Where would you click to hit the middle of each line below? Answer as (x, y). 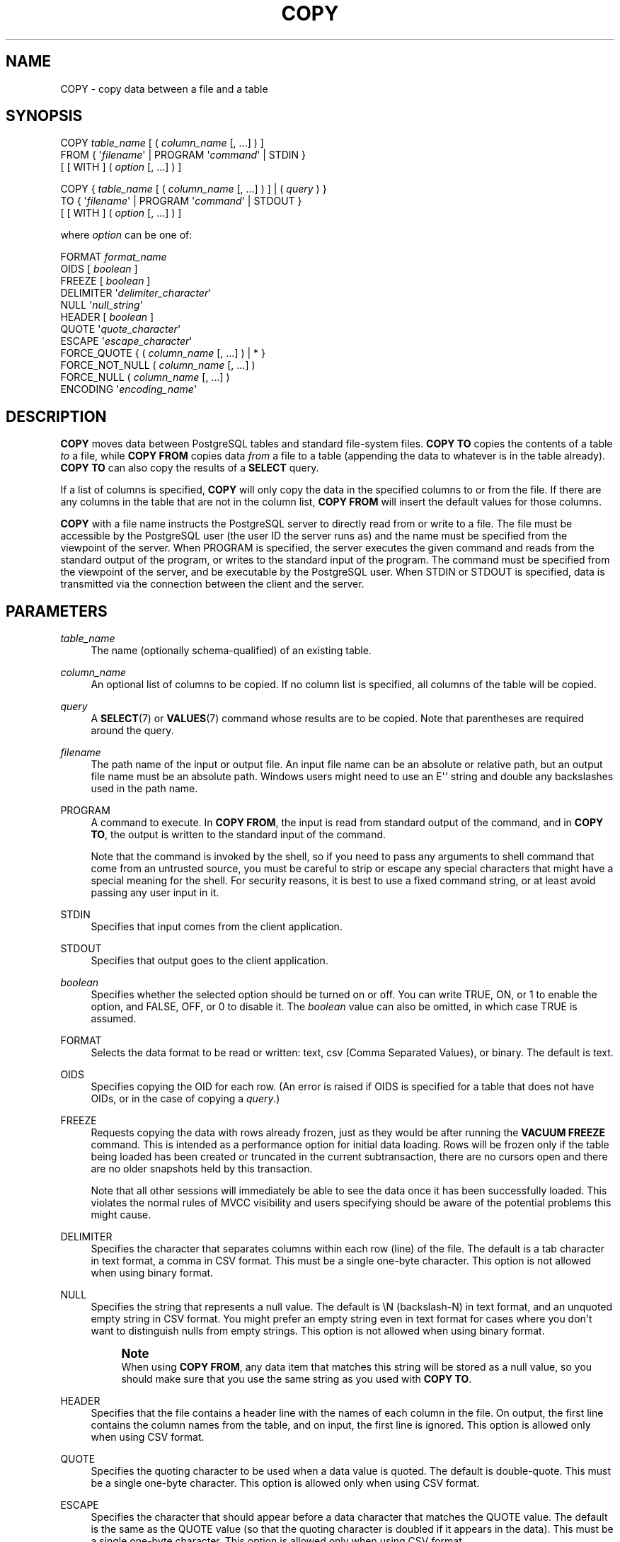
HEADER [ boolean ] (107, 317)
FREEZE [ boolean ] (105, 281)
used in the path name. (144, 789)
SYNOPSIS (44, 116)
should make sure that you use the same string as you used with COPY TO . (297, 1379)
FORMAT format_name (114, 257)
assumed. (114, 1019)
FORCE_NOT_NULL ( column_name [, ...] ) (158, 365)
